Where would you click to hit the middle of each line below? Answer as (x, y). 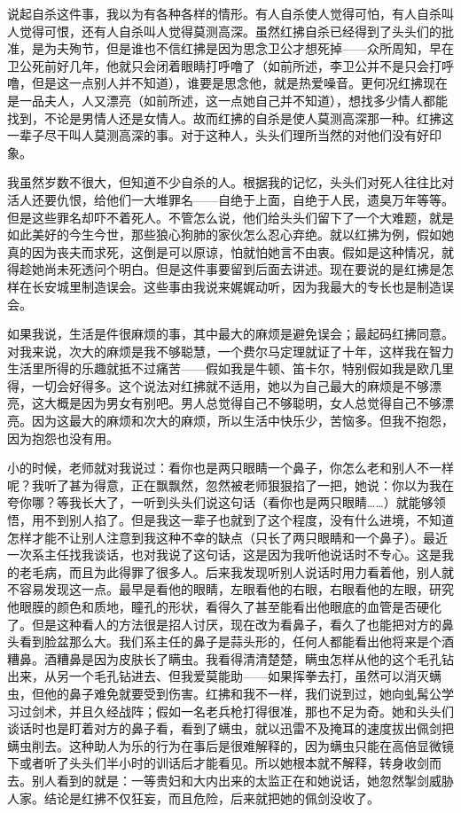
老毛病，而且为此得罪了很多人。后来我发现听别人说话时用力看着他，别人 (230, 571)
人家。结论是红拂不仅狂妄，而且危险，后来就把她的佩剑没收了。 (193, 797)
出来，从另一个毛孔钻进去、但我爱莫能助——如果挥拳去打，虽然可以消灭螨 (224, 676)
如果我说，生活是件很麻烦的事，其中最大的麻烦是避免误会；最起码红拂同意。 (230, 334)
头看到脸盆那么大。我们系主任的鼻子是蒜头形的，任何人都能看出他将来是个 (224, 641)
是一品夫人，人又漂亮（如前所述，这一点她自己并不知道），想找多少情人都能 (227, 100)
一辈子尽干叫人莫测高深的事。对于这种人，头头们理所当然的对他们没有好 (218, 135)
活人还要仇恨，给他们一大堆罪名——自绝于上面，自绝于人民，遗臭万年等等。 (230, 199)
